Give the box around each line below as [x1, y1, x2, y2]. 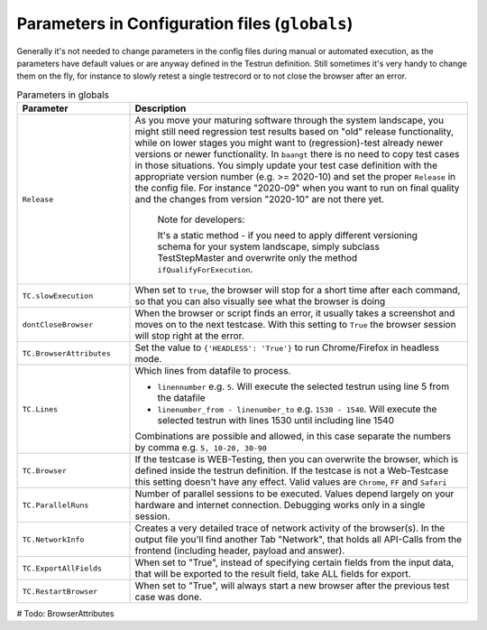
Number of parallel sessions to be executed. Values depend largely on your [134, 487, 455, 500]
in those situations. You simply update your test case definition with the [134, 159, 437, 171]
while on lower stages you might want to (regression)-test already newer [134, 136, 444, 149]
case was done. [134, 591, 202, 604]
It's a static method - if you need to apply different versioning [157, 229, 418, 242]
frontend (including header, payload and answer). [134, 544, 345, 557]
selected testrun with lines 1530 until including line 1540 [157, 414, 395, 427]
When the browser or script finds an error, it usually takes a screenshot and [134, 307, 455, 320]
